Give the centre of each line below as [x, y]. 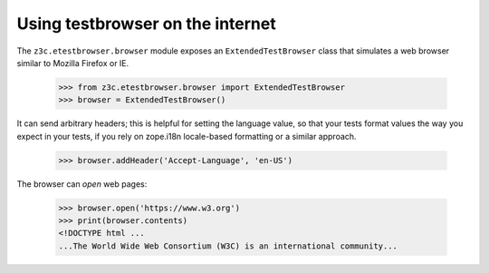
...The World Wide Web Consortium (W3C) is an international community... [228, 246]
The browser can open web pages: [82, 184]
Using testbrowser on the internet [146, 24]
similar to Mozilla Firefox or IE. [73, 63]
